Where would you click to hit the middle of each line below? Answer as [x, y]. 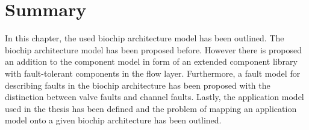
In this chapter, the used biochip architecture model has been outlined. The [145, 38]
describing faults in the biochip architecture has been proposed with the [138, 85]
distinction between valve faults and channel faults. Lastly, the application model [154, 97]
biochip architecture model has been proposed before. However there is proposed [153, 49]
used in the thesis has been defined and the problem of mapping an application [151, 108]
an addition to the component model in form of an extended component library [151, 61]
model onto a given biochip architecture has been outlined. [113, 120]
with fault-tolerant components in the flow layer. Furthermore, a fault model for [153, 73]
